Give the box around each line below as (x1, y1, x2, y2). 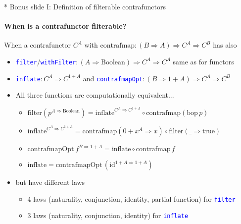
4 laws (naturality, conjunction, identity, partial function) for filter (27, 193, 236, 204)
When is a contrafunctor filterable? (4, 21, 127, 31)
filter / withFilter (15, 56, 76, 66)
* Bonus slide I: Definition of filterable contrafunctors (4, 1, 166, 11)
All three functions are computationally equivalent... (15, 90, 174, 100)
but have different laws (15, 177, 85, 187)
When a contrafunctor (4, 40, 71, 50)
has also (213, 40, 237, 50)
